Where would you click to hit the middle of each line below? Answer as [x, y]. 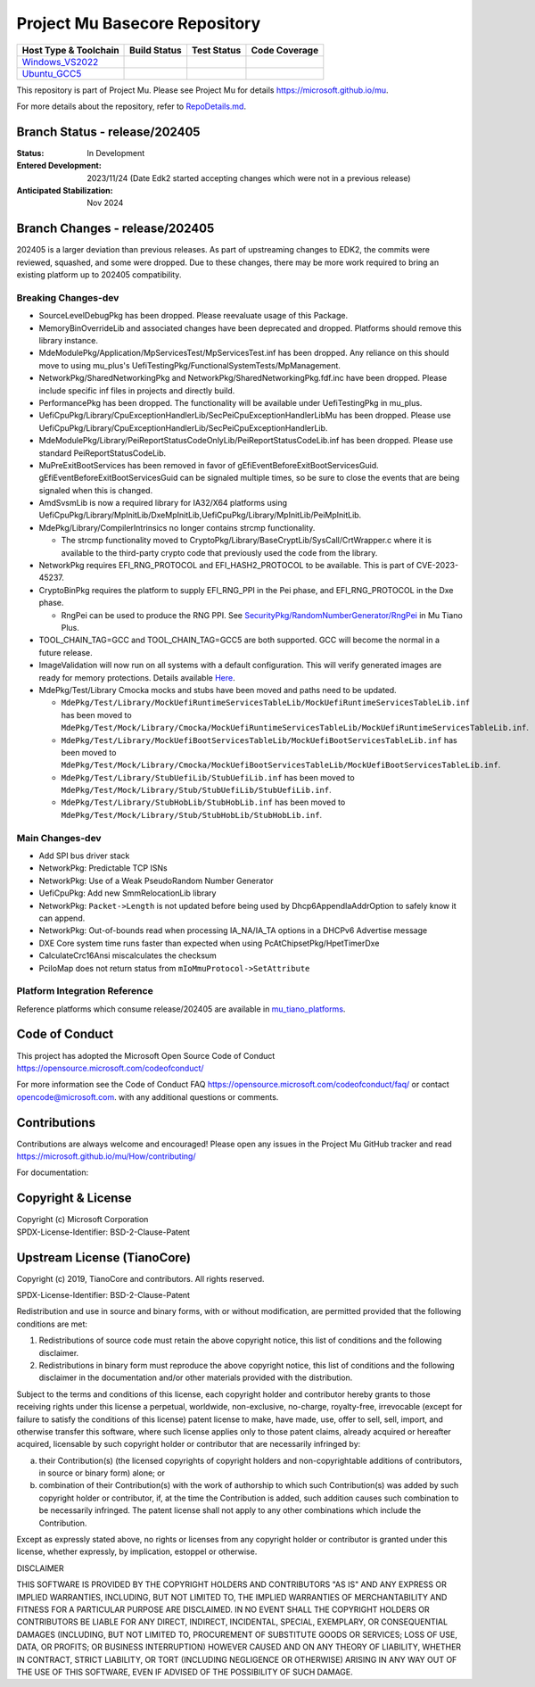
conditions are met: [52, 1324]
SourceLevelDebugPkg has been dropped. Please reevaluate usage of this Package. [193, 316]
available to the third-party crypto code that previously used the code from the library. [219, 552]
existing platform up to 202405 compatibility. [99, 275]
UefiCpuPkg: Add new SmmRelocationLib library [128, 893]
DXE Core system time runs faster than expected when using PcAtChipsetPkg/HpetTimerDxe [209, 943]
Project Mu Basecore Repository [139, 23]
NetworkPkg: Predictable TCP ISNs [103, 868]
